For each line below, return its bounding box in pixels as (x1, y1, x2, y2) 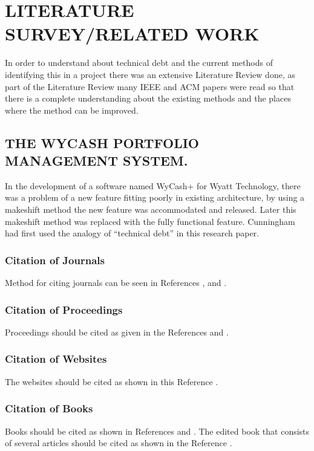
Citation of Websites (5, 351, 107, 366)
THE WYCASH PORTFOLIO (5, 133, 199, 152)
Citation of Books (5, 401, 93, 416)
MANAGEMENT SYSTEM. (5, 151, 188, 170)
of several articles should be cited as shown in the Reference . (5, 436, 232, 449)
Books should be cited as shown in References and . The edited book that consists (5, 424, 310, 437)
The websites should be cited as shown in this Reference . (5, 375, 218, 388)
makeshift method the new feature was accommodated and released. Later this (5, 203, 296, 216)
